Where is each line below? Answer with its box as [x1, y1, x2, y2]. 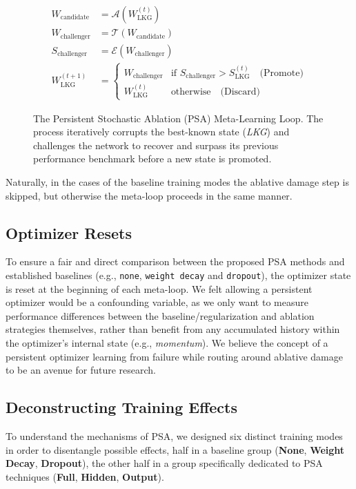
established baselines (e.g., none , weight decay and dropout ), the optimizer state [6, 268, 351, 282]
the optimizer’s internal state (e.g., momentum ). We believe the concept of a [6, 336, 328, 350]
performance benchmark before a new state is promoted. [33, 151, 272, 166]
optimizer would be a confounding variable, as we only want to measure [6, 295, 308, 309]
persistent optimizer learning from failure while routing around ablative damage [6, 349, 343, 363]
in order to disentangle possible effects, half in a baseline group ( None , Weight [6, 442, 345, 457]
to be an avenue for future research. [6, 363, 157, 377]
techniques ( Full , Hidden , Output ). [6, 469, 164, 483]
